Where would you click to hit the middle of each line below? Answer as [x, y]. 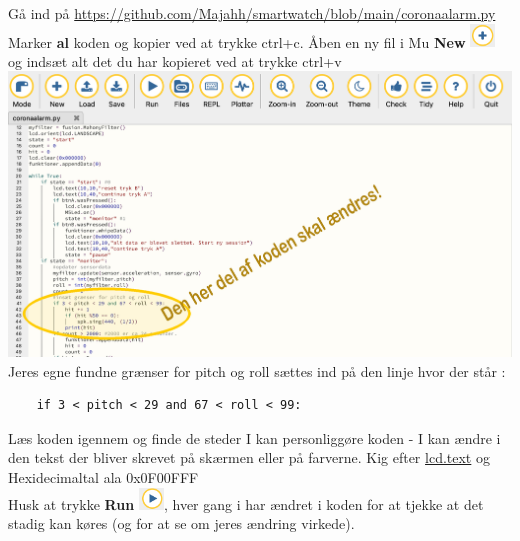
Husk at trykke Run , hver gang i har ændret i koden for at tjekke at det [246, 503]
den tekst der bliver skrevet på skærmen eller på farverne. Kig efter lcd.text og [249, 457]
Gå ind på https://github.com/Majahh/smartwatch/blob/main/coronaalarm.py [252, 13]
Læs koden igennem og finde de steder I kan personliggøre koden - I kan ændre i [254, 437]
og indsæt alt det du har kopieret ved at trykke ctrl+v [175, 60]
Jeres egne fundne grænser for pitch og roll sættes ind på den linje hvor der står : [257, 370]
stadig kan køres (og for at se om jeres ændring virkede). [181, 523]
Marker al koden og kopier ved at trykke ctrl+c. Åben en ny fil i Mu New [237, 41]
